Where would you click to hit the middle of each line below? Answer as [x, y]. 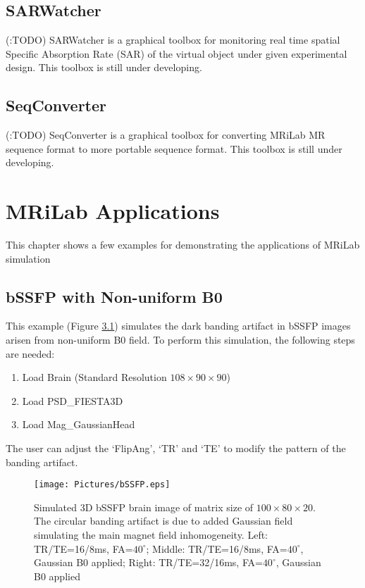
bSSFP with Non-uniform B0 [114, 296]
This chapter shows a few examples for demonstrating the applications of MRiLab [183, 245]
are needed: [30, 353]
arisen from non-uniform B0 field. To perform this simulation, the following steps [180, 340]
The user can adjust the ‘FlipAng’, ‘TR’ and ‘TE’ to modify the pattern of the [176, 448]
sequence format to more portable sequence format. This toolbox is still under [174, 148]
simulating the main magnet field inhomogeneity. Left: [151, 535]
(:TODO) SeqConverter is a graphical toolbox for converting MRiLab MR [166, 135]
